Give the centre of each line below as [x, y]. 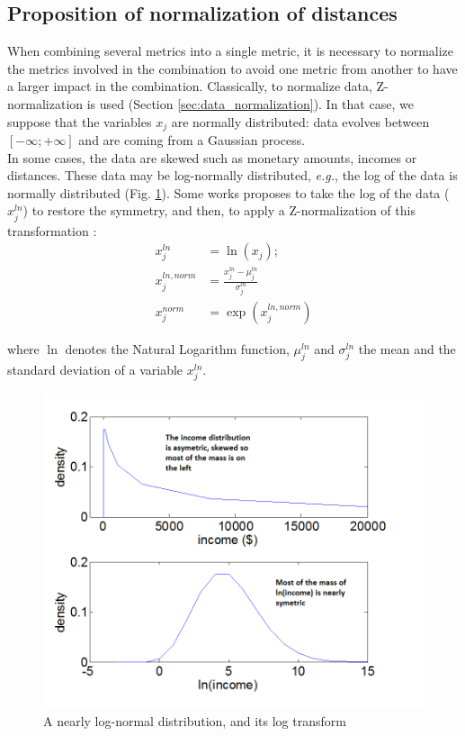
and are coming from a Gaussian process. [192, 140]
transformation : [52, 230]
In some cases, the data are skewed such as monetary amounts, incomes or [212, 157]
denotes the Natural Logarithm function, [177, 349]
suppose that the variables [80, 121]
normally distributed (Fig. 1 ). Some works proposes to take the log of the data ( [228, 192]
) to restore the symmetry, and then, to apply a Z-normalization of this [219, 210]
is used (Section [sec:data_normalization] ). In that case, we [250, 103]
